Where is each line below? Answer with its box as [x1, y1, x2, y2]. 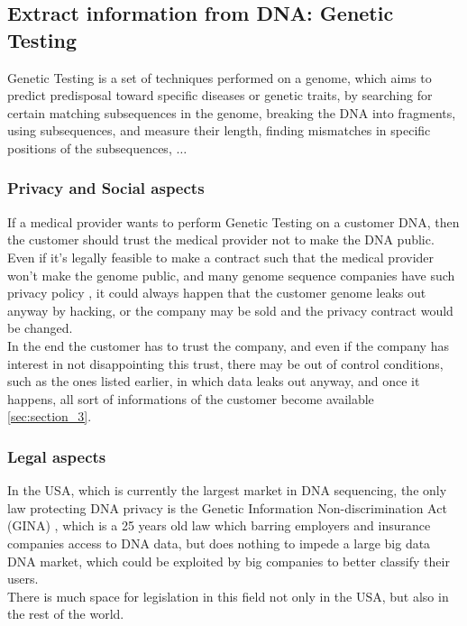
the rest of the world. [7, 604, 124, 623]
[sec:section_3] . [7, 407, 92, 426]
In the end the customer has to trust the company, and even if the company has [7, 336, 449, 354]
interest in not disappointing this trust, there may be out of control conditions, [7, 354, 444, 373]
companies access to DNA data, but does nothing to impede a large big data [7, 533, 431, 552]
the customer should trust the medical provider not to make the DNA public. [7, 230, 435, 249]
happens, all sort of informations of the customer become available [7, 389, 374, 408]
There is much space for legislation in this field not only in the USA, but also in [7, 586, 449, 605]
